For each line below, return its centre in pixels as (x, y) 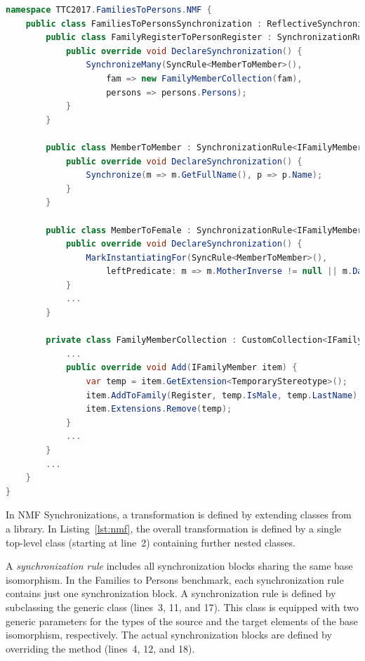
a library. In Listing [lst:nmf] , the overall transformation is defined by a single (174, 528)
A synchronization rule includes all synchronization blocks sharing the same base (179, 566)
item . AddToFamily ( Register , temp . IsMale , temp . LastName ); (224, 395)
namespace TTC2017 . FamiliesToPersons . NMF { (109, 10)
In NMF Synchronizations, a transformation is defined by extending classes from (179, 515)
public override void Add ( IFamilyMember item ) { (181, 368)
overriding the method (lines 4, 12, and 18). (100, 648)
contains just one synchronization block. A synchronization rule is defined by (171, 593)
